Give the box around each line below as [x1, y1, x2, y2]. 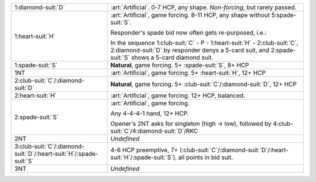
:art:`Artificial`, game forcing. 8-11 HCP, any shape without [110, 11, 270, 19]
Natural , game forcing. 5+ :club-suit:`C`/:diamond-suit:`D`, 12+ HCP [110, 80, 297, 88]
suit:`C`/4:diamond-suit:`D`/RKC [110, 127, 198, 135]
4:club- [273, 120, 294, 128]
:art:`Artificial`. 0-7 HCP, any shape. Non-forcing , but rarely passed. [110, 4, 297, 11]
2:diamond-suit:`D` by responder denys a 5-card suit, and [110, 46, 269, 54]
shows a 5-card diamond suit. [131, 53, 214, 61]
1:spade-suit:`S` [14, 61, 58, 69]
